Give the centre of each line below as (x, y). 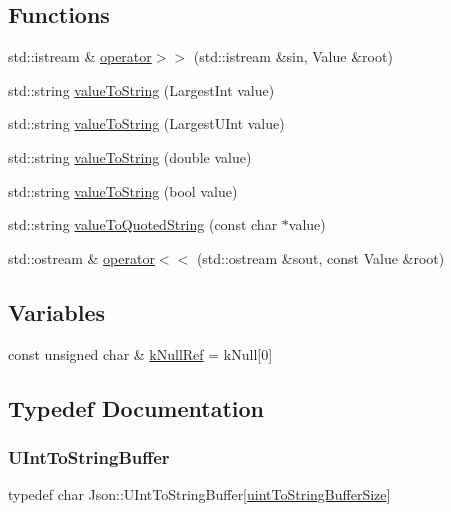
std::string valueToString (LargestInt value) (141, 89)
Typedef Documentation (136, 407)
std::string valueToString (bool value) (123, 190)
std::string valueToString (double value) (130, 156)
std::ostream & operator (81, 257)
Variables (57, 311)
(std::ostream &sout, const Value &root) (320, 257)
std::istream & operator (80, 56)
